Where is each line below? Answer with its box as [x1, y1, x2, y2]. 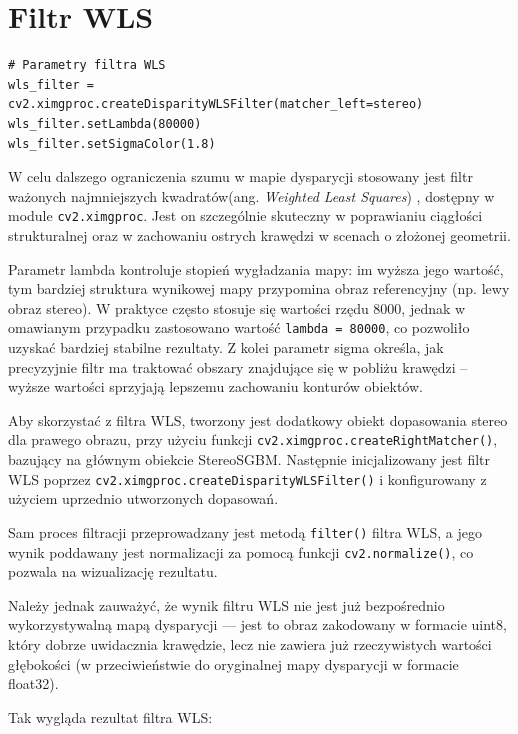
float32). [8, 673, 59, 694]
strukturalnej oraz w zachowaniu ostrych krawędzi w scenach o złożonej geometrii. [8, 224, 511, 245]
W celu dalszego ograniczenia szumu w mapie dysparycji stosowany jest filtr [8, 166, 473, 187]
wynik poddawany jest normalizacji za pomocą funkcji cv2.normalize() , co [8, 541, 474, 562]
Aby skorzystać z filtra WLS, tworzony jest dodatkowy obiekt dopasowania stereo [8, 409, 508, 430]
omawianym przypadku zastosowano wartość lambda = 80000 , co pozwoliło [8, 317, 470, 338]
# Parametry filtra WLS [8, 58, 166, 73]
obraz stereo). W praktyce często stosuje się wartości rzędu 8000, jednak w [8, 297, 466, 318]
